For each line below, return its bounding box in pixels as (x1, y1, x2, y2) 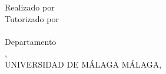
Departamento (5, 35, 57, 47)
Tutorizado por (5, 12, 59, 24)
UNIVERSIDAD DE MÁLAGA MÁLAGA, (5, 58, 162, 71)
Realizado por (5, 1, 55, 13)
